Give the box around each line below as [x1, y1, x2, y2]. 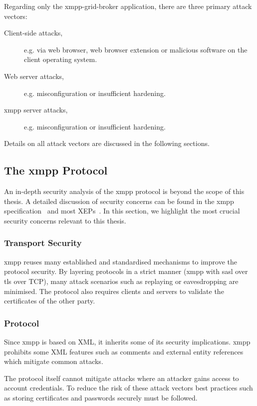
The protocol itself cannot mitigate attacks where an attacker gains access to [4, 372, 239, 383]
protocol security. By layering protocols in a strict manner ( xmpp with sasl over [4, 266, 248, 276]
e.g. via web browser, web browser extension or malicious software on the [24, 44, 248, 54]
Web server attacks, [4, 70, 64, 81]
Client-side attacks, [4, 27, 63, 38]
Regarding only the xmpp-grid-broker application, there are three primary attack [4, 1, 252, 11]
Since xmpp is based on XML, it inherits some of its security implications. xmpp [4, 336, 251, 346]
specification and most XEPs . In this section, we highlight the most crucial [4, 205, 240, 216]
